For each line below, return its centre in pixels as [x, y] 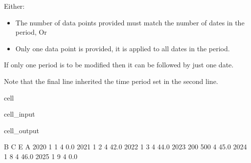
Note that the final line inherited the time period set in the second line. [111, 81]
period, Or [31, 32]
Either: [14, 6]
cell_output [22, 130]
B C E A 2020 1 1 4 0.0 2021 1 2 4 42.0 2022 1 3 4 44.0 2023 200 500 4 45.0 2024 [125, 147]
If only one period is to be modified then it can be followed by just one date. [119, 65]
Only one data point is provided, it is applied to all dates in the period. [123, 48]
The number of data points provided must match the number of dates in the [130, 22]
